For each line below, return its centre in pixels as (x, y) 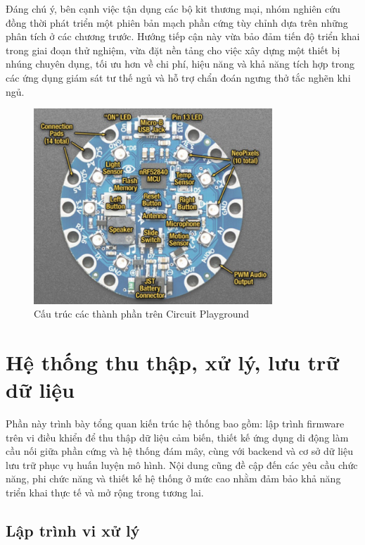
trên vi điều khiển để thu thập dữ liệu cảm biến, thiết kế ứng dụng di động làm (177, 437)
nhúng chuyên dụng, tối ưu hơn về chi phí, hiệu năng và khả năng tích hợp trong (180, 64)
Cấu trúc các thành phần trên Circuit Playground (142, 314)
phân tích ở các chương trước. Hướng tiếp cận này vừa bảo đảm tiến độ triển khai (183, 36)
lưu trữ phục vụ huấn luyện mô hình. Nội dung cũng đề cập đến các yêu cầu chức (182, 464)
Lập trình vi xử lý (73, 531)
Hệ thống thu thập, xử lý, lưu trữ (172, 362)
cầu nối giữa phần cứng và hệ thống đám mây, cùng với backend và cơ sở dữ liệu (179, 451)
